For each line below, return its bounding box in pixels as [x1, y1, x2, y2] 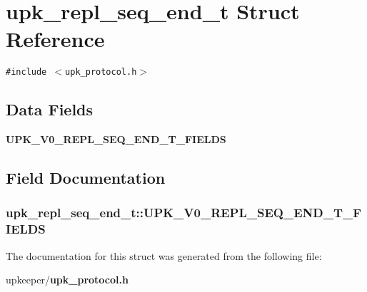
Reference [6, 24, 105, 53]
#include [6, 67, 47, 78]
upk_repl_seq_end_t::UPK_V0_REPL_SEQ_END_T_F [6, 204, 362, 221]
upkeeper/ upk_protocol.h [6, 272, 129, 287]
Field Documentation [6, 167, 166, 189]
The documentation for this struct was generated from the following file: [6, 248, 322, 263]
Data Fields [6, 98, 94, 120]
